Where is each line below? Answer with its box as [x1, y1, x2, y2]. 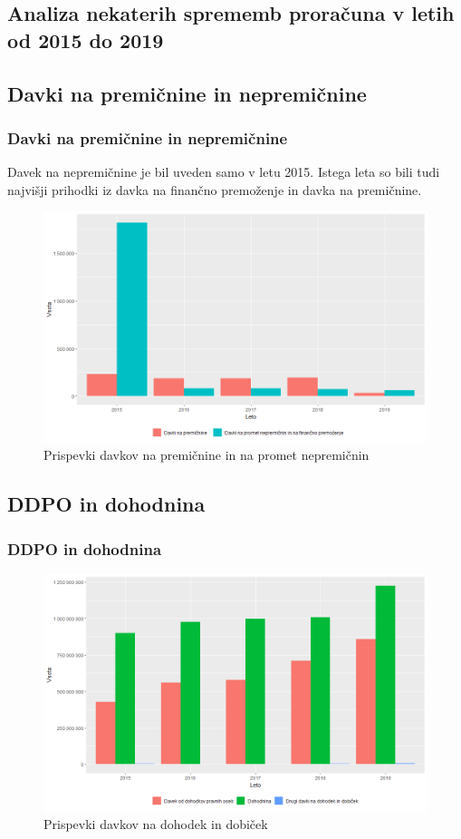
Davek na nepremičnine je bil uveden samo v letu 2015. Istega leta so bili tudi [7, 162, 440, 181]
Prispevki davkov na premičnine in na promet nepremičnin [43, 445, 370, 464]
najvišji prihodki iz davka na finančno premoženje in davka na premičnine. [7, 180, 422, 199]
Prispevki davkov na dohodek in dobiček [43, 814, 268, 833]
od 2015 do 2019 [7, 25, 164, 54]
